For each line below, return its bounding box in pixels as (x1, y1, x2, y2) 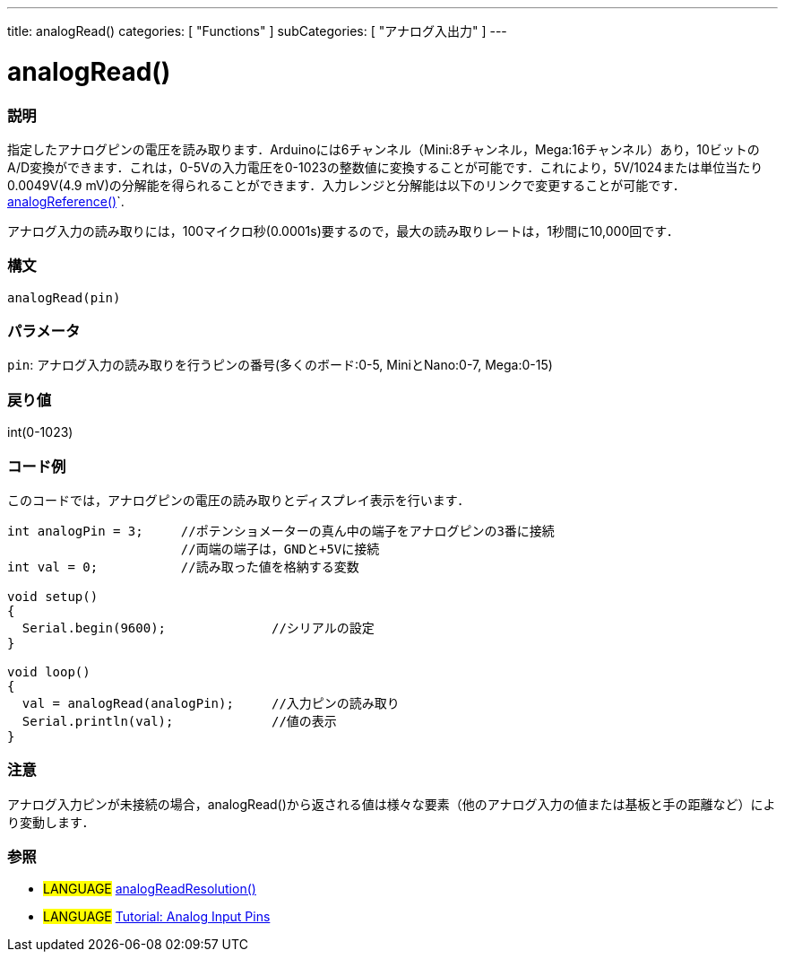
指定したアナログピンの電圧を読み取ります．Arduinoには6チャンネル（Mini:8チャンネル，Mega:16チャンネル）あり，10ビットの (7, 141, 760, 157)
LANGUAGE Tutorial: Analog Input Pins (43, 909, 271, 925)
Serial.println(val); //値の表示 (22, 713, 337, 728)
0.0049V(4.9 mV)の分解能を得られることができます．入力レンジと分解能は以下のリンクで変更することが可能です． (7, 177, 686, 193)
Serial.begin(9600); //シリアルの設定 (22, 620, 375, 635)
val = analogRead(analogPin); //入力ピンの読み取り (22, 695, 400, 711)
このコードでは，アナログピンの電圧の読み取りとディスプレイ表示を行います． (7, 492, 470, 508)
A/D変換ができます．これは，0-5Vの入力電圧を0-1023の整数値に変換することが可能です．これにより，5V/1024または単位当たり (7, 159, 763, 175)
